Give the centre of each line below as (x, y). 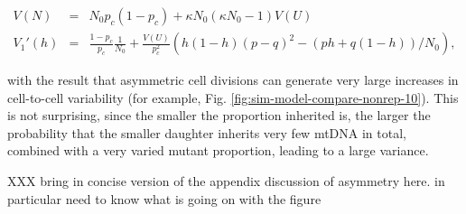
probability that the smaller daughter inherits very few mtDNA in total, (207, 132)
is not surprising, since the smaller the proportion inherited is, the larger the (219, 115)
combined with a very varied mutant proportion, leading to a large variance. (218, 150)
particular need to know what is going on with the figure (164, 198)
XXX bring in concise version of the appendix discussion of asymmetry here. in (226, 181)
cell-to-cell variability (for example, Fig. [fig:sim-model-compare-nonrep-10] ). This (233, 97)
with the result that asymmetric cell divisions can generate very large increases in (233, 80)
